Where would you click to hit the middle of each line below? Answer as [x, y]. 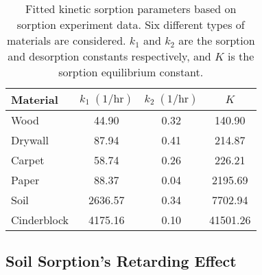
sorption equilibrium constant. [131, 72]
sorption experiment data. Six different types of [131, 24]
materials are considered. [66, 40]
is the [241, 56]
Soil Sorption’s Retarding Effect [121, 261]
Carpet [28, 160]
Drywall [30, 140]
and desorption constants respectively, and [109, 56]
